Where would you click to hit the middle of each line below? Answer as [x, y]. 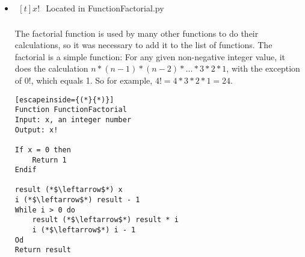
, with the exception [263, 68]
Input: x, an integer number [73, 119]
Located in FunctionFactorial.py [105, 8]
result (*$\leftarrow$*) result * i [105, 220]
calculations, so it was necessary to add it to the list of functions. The [143, 45]
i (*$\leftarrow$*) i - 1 [84, 230]
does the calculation [51, 68]
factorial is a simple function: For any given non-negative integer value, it [150, 56]
